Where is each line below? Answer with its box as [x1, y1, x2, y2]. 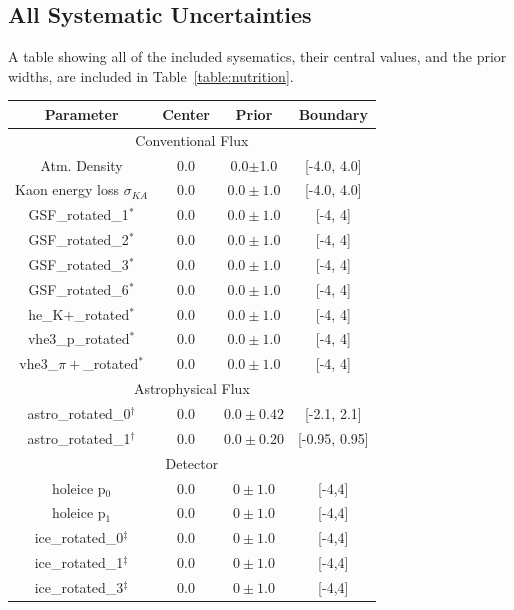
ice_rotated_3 [34, 576, 124, 597]
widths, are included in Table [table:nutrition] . [8, 65, 294, 86]
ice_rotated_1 [34, 552, 124, 573]
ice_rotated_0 [34, 527, 124, 548]
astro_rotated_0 [27, 403, 131, 424]
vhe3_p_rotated [27, 328, 130, 349]
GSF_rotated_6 [28, 278, 129, 299]
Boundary [298, 103, 368, 124]
